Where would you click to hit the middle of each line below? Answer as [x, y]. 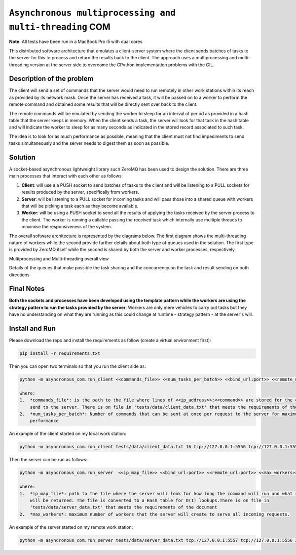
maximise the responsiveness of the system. [67, 227]
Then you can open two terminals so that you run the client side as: [77, 366]
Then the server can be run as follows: [48, 460]
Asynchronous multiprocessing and [92, 13]
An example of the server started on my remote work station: [71, 527]
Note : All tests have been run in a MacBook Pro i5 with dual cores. [76, 42]
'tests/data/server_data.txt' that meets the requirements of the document [124, 507]
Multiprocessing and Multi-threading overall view [59, 258]
